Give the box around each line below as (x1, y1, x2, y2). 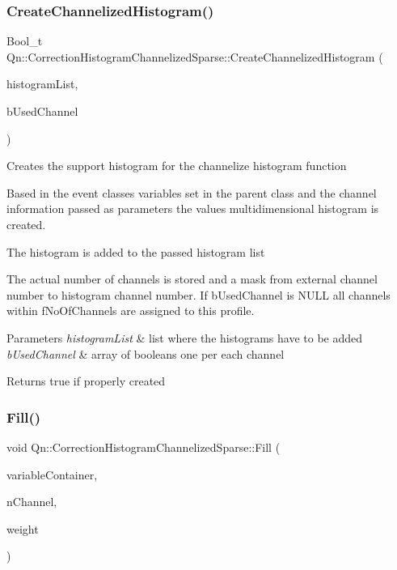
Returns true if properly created (6, 372, 166, 389)
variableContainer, (6, 466, 98, 483)
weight (6, 520, 39, 537)
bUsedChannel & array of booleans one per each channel (6, 345, 285, 362)
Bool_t (6, 32, 43, 49)
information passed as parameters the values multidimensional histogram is (6, 200, 379, 217)
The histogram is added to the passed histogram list (6, 243, 265, 260)
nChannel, (6, 493, 57, 510)
